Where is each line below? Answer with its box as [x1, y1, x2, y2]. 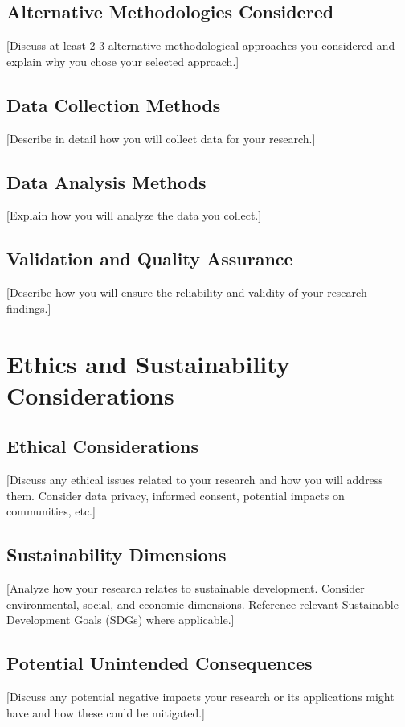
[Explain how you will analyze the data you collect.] [6, 207, 262, 224]
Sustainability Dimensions [6, 542, 227, 567]
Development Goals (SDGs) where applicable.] [6, 611, 235, 628]
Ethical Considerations [6, 433, 199, 458]
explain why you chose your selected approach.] [6, 52, 239, 69]
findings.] [6, 299, 51, 316]
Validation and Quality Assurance [6, 246, 293, 271]
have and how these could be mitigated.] [6, 704, 206, 721]
